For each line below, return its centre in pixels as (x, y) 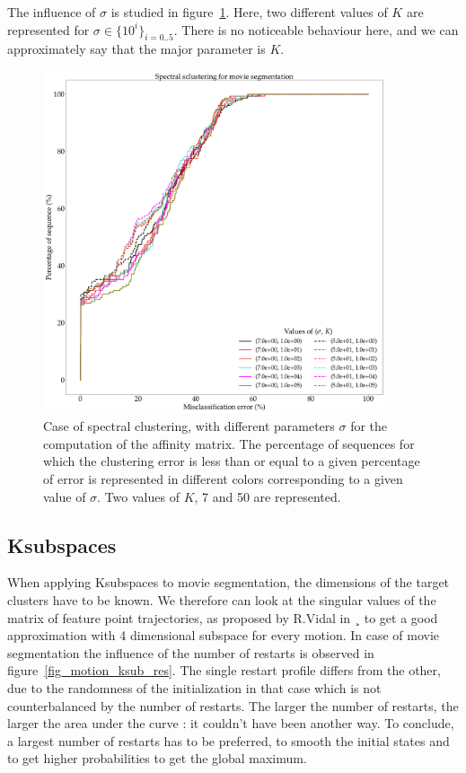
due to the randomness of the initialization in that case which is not (194, 687)
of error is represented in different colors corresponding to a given (223, 478)
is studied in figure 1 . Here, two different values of (249, 12)
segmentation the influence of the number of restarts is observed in (191, 652)
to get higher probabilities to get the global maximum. (157, 758)
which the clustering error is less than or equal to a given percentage (232, 461)
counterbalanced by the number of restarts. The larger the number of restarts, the (233, 705)
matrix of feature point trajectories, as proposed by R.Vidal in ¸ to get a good (223, 617)
